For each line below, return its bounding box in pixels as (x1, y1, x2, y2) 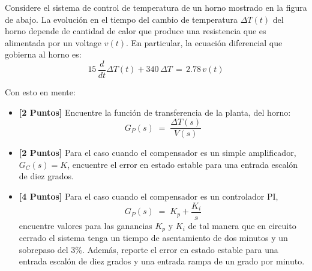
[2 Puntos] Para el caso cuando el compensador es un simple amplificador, (19, 146, 296, 159)
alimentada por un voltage (5, 36, 102, 49)
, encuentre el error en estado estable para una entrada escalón (67, 158, 298, 170)
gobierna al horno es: (5, 48, 82, 61)
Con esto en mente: (5, 86, 76, 98)
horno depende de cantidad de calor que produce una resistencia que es (5, 25, 266, 37)
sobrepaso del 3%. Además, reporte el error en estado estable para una (19, 243, 278, 255)
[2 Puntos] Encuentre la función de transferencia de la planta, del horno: (19, 106, 291, 118)
